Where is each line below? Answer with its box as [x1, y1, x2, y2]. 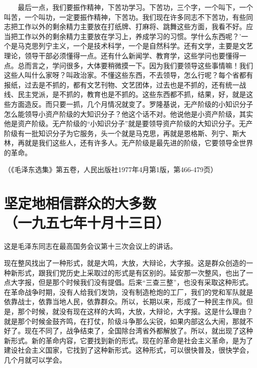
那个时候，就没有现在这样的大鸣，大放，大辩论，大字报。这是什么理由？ [17, 306, 253, 316]
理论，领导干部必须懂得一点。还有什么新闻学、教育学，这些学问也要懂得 [4, 50, 239, 60]
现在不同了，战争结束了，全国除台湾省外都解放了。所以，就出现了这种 [24, 325, 253, 336]
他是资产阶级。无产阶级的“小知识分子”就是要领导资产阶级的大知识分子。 [4, 118, 239, 129]
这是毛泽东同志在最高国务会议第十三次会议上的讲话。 [4, 241, 177, 251]
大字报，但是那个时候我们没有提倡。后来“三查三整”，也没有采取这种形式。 [10, 277, 253, 287]
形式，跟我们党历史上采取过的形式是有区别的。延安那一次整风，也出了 [17, 267, 246, 277]
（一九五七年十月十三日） [4, 212, 171, 232]
